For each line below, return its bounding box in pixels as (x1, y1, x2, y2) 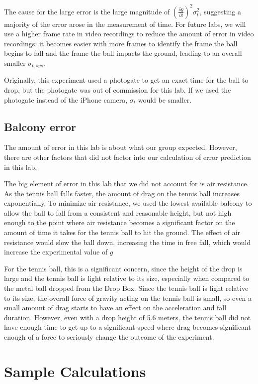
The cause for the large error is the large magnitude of (4, 6, 170, 16)
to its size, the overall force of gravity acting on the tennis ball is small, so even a (4, 292, 252, 303)
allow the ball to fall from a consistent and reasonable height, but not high (4, 207, 232, 218)
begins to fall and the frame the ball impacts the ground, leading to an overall (4, 48, 242, 58)
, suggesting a (199, 6, 242, 16)
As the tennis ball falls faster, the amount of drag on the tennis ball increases (4, 188, 240, 198)
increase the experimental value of (4, 247, 108, 257)
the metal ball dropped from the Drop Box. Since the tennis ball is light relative (4, 283, 249, 293)
